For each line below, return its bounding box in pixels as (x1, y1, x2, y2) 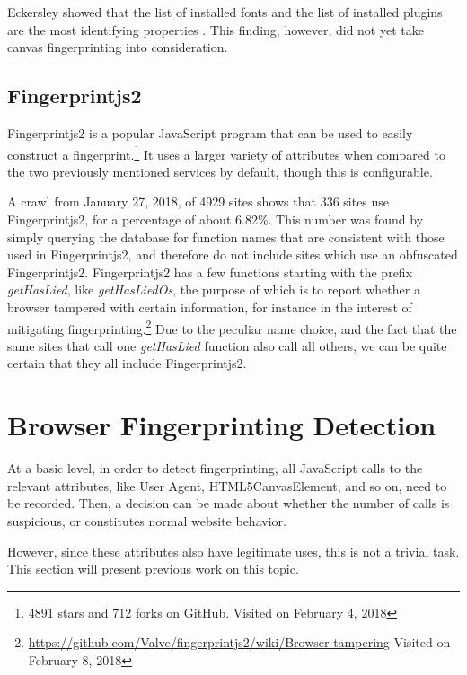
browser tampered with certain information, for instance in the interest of (7, 297, 412, 316)
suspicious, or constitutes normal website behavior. (7, 511, 286, 530)
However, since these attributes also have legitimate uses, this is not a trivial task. (7, 541, 460, 560)
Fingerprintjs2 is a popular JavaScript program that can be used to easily (7, 123, 413, 142)
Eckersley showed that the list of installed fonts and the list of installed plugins (7, 3, 443, 21)
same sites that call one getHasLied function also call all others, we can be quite (7, 336, 447, 355)
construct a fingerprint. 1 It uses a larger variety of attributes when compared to (7, 142, 445, 163)
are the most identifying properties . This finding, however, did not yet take (7, 20, 424, 39)
